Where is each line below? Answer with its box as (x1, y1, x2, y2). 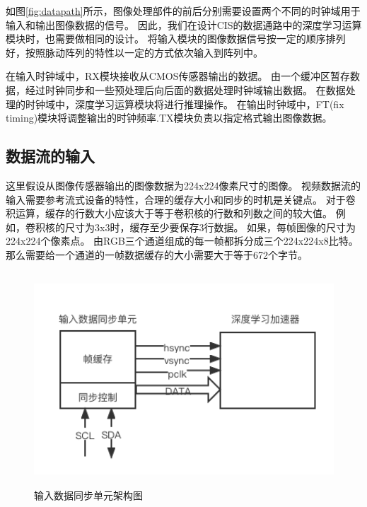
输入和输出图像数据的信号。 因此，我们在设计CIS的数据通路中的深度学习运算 (6, 17, 362, 32)
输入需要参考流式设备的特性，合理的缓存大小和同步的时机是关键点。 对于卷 (6, 192, 356, 206)
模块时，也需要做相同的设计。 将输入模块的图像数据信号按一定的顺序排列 (6, 31, 346, 46)
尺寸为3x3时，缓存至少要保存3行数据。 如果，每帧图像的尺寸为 (64, 219, 356, 234)
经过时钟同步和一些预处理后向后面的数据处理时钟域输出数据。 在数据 (25, 82, 346, 97)
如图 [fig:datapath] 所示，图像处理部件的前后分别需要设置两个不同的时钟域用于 (6, 4, 361, 18)
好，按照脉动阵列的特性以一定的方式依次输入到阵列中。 (6, 45, 263, 59)
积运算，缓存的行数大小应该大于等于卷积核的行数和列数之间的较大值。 (6, 206, 332, 221)
